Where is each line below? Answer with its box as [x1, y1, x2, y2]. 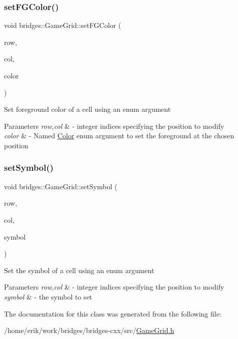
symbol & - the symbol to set [4, 291, 92, 302]
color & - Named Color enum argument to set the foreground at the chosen [4, 130, 234, 141]
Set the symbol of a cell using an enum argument [4, 265, 154, 275]
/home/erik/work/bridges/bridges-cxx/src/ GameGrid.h [4, 325, 174, 336]
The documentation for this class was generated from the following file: [4, 308, 221, 319]
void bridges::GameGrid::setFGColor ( [4, 20, 121, 30]
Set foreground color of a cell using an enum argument [4, 104, 171, 114]
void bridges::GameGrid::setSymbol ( [4, 181, 117, 191]
